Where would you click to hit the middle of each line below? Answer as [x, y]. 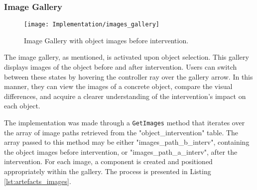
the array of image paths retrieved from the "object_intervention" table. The [121, 132]
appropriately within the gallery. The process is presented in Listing [108, 171]
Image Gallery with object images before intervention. [106, 40]
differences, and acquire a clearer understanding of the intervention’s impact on [125, 96]
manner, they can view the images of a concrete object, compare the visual [118, 86]
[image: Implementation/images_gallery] [92, 25]
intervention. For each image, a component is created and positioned [108, 161]
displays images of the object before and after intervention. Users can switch [121, 67]
